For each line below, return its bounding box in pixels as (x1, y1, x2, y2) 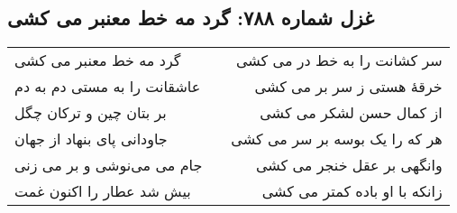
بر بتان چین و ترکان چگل (14, 102, 167, 124)
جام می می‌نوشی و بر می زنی (14, 154, 203, 176)
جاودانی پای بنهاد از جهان (14, 128, 168, 150)
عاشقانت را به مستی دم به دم (14, 76, 201, 97)
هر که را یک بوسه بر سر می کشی (231, 128, 443, 150)
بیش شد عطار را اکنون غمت (14, 181, 191, 202)
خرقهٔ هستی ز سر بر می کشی (254, 76, 443, 97)
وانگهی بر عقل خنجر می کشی (255, 154, 443, 176)
